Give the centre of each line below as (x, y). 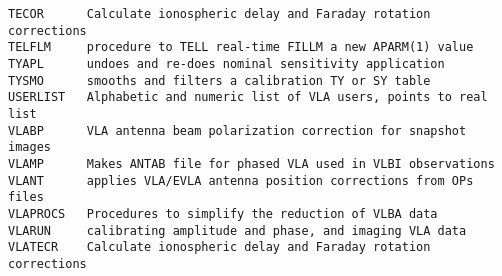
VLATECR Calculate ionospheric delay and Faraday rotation (219, 247)
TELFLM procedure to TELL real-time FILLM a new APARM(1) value (241, 47)
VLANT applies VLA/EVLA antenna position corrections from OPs (241, 180)
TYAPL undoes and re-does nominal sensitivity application (226, 63)
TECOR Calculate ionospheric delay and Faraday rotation (219, 14)
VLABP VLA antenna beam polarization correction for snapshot (237, 130)
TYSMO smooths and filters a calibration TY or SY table (219, 80)
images (29, 147)
